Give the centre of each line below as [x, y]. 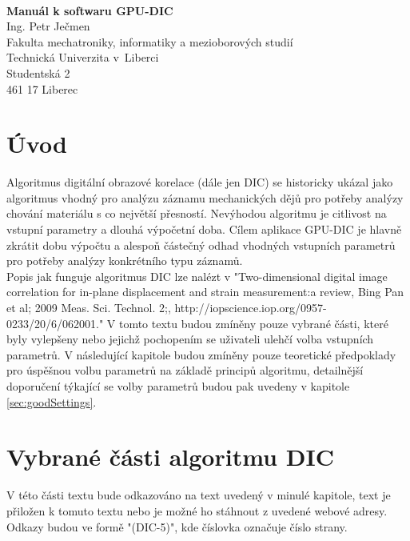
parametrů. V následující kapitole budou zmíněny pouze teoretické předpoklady [201, 354]
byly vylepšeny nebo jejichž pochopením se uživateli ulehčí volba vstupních [190, 339]
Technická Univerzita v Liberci [83, 57]
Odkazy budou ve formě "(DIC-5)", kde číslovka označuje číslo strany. [177, 526]
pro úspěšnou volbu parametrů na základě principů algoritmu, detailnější [185, 370]
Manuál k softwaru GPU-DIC [90, 10]
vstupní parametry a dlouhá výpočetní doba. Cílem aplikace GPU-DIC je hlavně [204, 229]
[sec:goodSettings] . [52, 401]
